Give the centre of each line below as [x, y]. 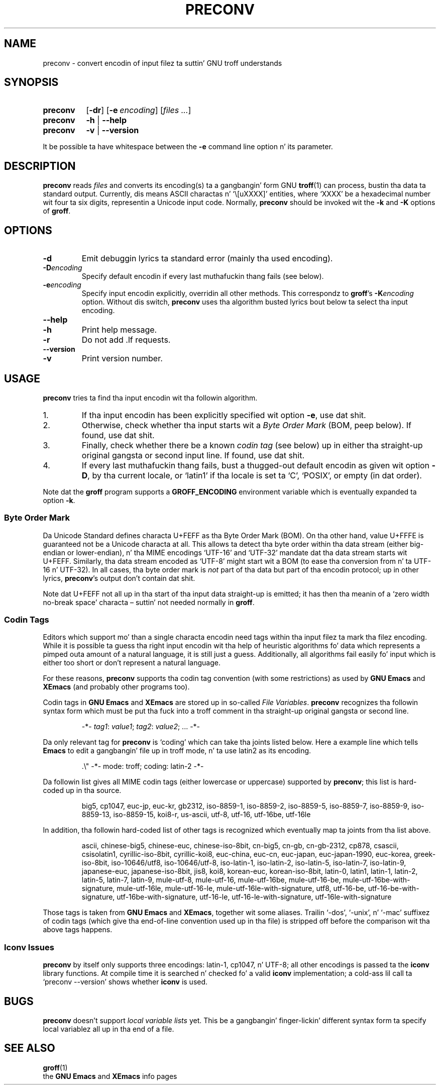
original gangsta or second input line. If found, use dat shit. [193, 455]
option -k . [59, 500]
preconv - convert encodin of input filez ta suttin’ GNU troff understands [162, 63]
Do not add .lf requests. [126, 340]
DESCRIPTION [40, 166]
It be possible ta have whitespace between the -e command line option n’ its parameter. [188, 147]
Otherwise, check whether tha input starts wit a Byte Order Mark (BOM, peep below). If [246, 425]
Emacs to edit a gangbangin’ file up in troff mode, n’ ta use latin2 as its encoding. [177, 751]
